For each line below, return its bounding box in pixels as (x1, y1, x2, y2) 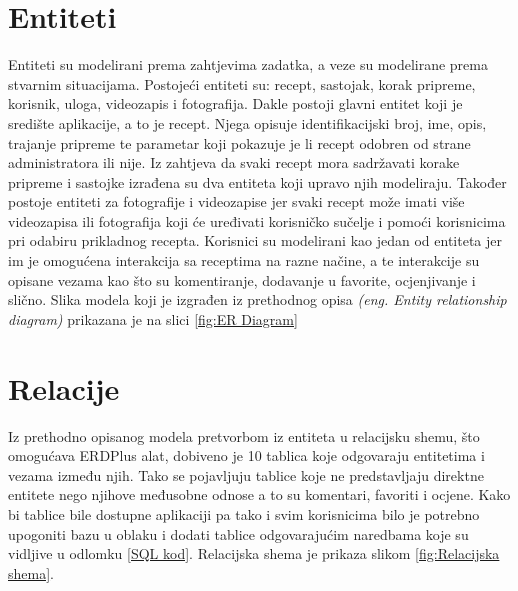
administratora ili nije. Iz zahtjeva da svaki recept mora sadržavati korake (8, 152, 460, 173)
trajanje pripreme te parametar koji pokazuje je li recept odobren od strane (8, 132, 471, 153)
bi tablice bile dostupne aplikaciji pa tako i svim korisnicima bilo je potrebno (8, 503, 480, 524)
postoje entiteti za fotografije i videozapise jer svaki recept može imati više (8, 191, 465, 212)
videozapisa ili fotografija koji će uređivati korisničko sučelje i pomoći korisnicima (8, 210, 506, 231)
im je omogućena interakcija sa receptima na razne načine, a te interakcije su (8, 250, 480, 271)
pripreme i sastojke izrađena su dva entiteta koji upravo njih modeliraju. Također (8, 171, 507, 192)
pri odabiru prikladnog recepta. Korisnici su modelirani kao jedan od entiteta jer (8, 230, 503, 251)
